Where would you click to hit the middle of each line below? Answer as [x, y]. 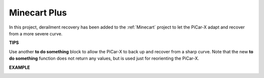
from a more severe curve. [36, 33]
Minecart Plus [38, 13]
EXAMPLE [20, 67]
